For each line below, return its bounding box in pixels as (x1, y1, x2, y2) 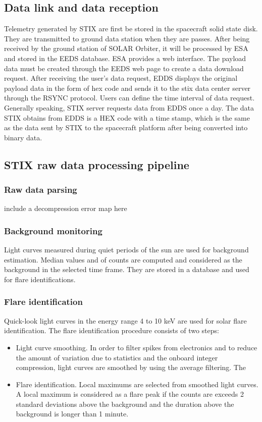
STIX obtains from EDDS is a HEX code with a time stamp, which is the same (4, 112, 250, 123)
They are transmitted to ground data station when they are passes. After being (4, 33, 250, 43)
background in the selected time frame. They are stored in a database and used (4, 264, 249, 275)
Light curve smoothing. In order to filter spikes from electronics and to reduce (16, 342, 257, 352)
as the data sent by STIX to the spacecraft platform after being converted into (4, 122, 248, 133)
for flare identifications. (4, 274, 76, 284)
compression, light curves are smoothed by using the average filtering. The (16, 362, 246, 373)
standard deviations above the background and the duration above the (16, 398, 234, 409)
